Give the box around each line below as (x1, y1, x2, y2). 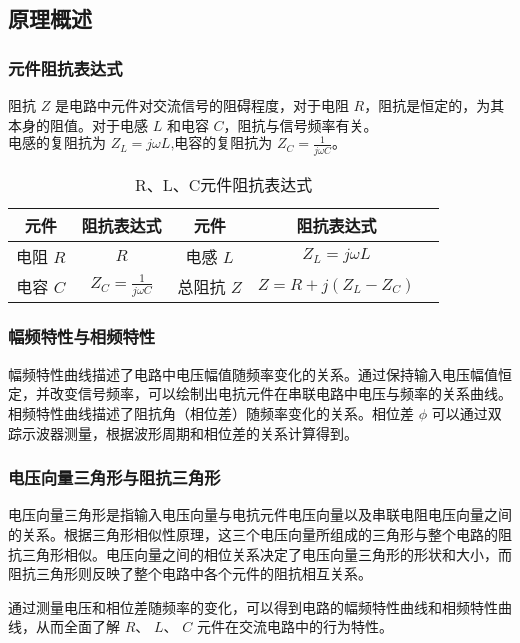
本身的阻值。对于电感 (8, 114, 148, 135)
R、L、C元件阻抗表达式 (134, 172, 313, 196)
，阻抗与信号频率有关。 (223, 114, 378, 135)
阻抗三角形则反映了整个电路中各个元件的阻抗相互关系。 (8, 563, 372, 584)
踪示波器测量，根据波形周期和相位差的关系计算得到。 (8, 422, 358, 443)
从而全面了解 (35, 616, 120, 637)
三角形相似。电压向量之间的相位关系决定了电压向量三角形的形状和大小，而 (21, 543, 512, 564)
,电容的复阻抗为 (170, 137, 273, 152)
